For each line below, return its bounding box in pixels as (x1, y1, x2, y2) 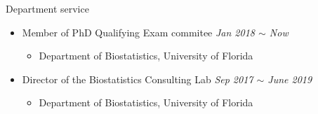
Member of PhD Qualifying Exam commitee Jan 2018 (22, 24, 255, 39)
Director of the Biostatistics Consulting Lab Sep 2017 (22, 71, 253, 86)
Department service (6, 1, 89, 15)
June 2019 (267, 71, 312, 86)
